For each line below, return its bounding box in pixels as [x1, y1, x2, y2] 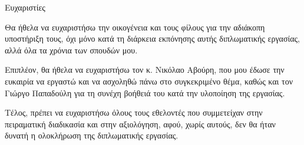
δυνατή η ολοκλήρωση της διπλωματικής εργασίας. [5, 129, 179, 141]
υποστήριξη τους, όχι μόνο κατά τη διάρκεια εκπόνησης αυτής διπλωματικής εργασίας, [5, 32, 300, 45]
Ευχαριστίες [5, 1, 45, 13]
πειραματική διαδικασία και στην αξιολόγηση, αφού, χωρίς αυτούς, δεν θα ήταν [5, 117, 276, 130]
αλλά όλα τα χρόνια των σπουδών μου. [5, 43, 138, 56]
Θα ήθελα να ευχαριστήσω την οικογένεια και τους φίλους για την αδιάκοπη [5, 21, 265, 33]
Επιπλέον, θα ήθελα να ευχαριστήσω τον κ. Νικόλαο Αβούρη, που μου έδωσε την [5, 63, 285, 76]
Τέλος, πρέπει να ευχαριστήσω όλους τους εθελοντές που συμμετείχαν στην [5, 106, 263, 119]
